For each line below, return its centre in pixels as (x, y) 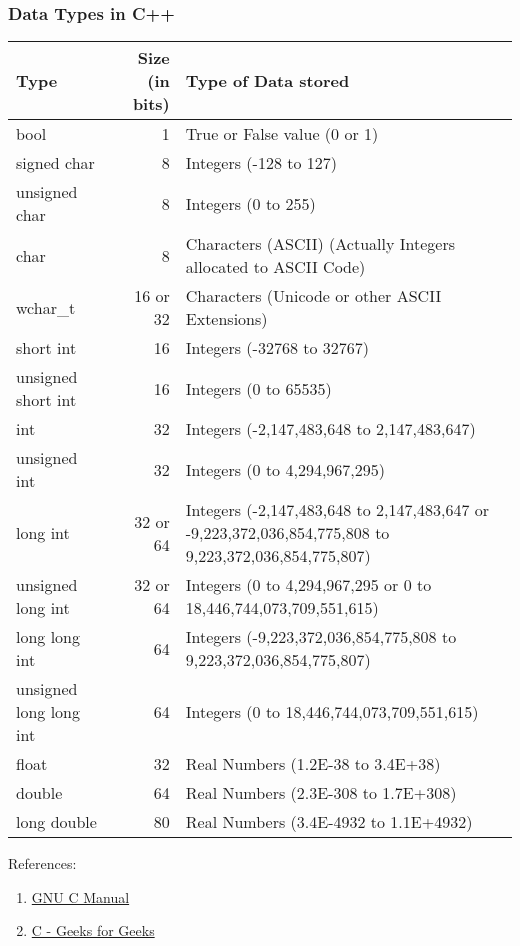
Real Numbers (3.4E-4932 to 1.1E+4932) (329, 822)
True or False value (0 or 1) (282, 134)
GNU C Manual (80, 896)
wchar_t (46, 307)
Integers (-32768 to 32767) (277, 348)
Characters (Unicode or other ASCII (313, 296)
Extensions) (226, 319)
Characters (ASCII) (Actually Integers (320, 244)
